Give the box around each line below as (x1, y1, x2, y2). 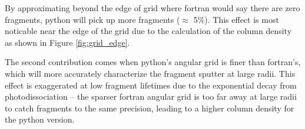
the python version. (5, 113, 75, 125)
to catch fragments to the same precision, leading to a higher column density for (5, 101, 294, 114)
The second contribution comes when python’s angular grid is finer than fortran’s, (5, 56, 301, 68)
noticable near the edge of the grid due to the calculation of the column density (5, 25, 292, 37)
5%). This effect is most (193, 13, 279, 25)
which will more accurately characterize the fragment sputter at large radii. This (5, 67, 296, 79)
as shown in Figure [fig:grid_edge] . (5, 36, 130, 48)
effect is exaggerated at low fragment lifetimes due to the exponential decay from (5, 79, 297, 91)
